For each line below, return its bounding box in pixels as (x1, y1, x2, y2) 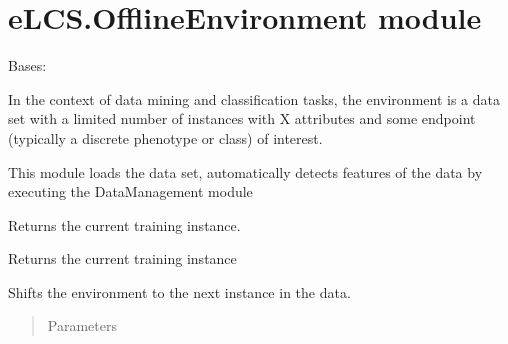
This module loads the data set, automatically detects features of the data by (8, 161, 483, 182)
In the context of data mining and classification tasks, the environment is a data (8, 88, 500, 109)
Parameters (47, 315, 117, 336)
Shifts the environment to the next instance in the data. (8, 281, 351, 302)
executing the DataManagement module (8, 181, 253, 202)
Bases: (8, 55, 47, 76)
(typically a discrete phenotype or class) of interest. (8, 127, 323, 148)
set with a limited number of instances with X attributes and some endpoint (8, 108, 476, 129)
